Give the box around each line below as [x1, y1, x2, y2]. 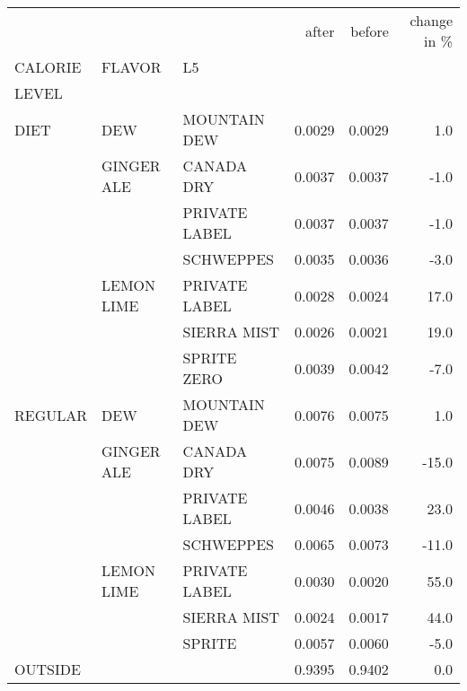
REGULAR [14, 404, 88, 425]
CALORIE [14, 57, 82, 77]
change [410, 10, 453, 31]
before [350, 20, 389, 41]
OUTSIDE [14, 659, 81, 679]
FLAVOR [101, 57, 162, 77]
